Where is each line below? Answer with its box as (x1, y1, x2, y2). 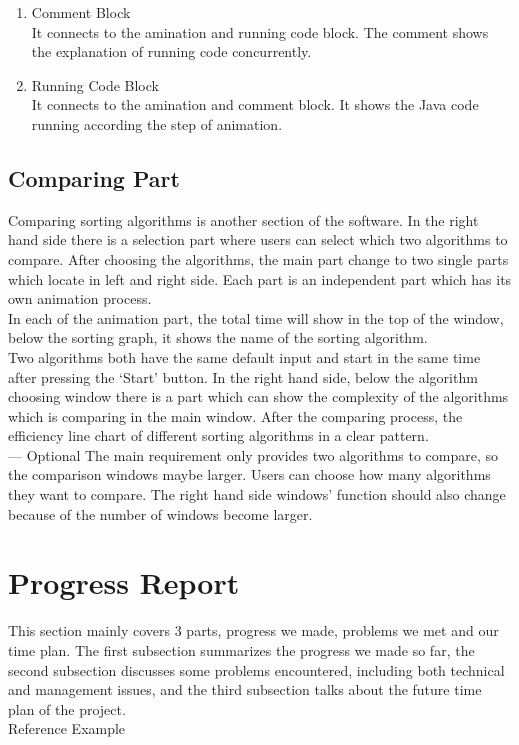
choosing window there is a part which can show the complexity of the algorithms (8, 386, 509, 407)
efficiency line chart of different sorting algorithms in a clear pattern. (8, 425, 429, 446)
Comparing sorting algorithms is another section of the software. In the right (8, 209, 479, 230)
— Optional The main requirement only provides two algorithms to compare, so (8, 444, 499, 465)
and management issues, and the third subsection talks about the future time (8, 679, 482, 700)
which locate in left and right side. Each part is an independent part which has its (8, 268, 512, 289)
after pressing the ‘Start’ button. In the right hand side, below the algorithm (8, 366, 478, 387)
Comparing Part (8, 162, 180, 193)
